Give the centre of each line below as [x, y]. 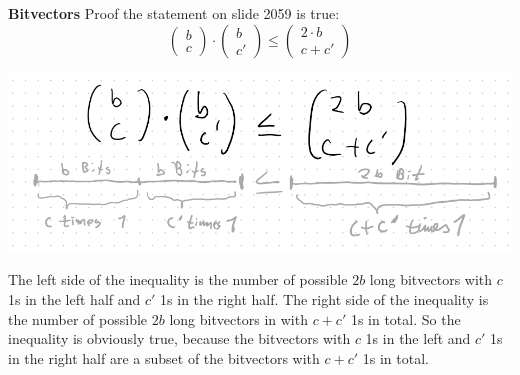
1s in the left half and [74, 298]
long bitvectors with [431, 279]
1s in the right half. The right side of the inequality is [324, 298]
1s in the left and [418, 338]
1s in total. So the [405, 318]
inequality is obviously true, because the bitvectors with [179, 338]
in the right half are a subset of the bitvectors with [164, 357]
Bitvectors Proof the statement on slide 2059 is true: [174, 13]
